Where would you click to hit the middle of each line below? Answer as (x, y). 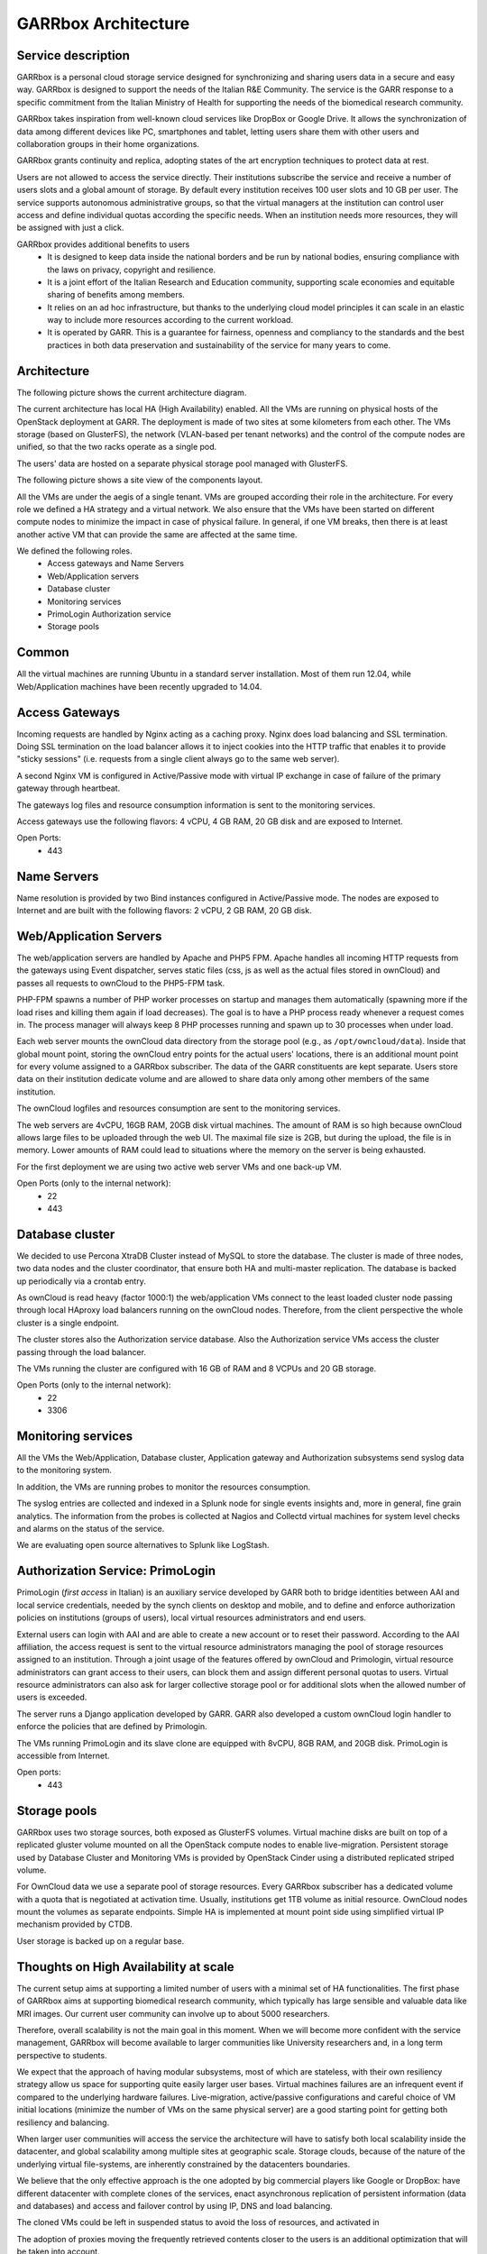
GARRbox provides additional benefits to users (103, 244)
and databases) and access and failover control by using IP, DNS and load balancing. (175, 2206)
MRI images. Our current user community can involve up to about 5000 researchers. (174, 2013)
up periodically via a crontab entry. (81, 1281)
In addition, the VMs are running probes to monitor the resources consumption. (164, 1487)
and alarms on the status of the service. (91, 1529)
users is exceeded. (52, 1697)
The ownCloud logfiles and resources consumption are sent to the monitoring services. (179, 1108)
